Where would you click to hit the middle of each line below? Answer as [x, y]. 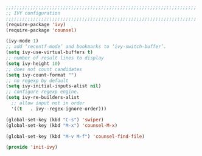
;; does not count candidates [44, 69]
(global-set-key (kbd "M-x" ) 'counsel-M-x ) [62, 125]
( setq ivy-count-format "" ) [41, 75]
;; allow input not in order [48, 103]
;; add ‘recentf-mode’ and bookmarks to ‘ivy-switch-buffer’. [86, 47]
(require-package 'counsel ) [41, 30]
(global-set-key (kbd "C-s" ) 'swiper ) [55, 120]
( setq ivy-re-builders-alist [43, 98]
